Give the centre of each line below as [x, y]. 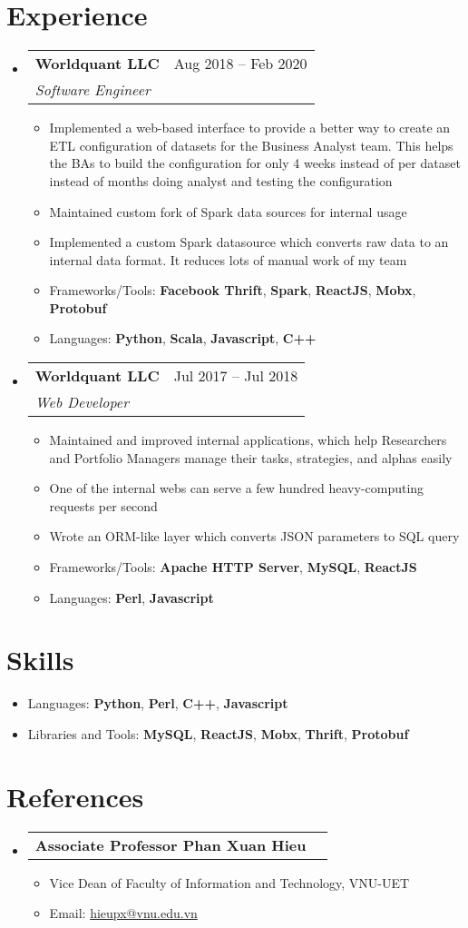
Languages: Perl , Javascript [132, 597]
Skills [40, 660]
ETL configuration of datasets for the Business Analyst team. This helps [251, 145]
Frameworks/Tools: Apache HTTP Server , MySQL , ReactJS [233, 567]
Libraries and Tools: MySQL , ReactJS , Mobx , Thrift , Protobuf [218, 733]
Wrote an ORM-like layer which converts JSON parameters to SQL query [254, 536]
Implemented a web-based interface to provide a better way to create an [250, 128]
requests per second [103, 505]
